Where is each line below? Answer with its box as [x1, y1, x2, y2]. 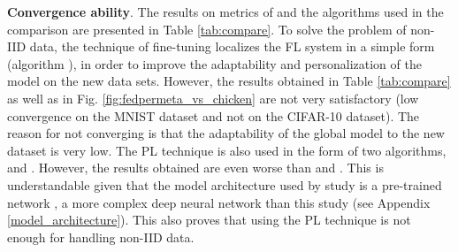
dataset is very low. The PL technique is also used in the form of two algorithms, [7, 141, 447, 159]
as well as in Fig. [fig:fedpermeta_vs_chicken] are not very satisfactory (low [7, 88, 419, 107]
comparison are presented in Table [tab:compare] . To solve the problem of [7, 19, 407, 38]
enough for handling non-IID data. [7, 227, 195, 246]
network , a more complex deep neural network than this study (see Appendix [7, 193, 431, 211]
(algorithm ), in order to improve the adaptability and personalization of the [7, 54, 422, 73]
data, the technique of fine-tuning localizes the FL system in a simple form [29, 37, 435, 56]
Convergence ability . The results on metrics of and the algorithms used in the [7, 3, 444, 20]
